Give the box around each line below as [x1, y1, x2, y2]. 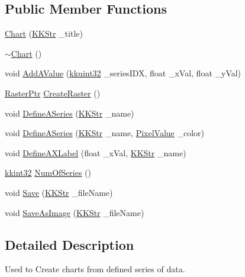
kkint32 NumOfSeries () [5, 166, 91, 179]
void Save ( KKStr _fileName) [5, 186, 113, 198]
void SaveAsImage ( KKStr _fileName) [5, 206, 144, 218]
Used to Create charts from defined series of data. [5, 263, 185, 275]
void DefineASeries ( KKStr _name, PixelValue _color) [5, 127, 205, 139]
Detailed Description [5, 235, 134, 253]
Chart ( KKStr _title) [5, 27, 83, 40]
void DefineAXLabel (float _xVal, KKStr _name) [5, 146, 186, 159]
